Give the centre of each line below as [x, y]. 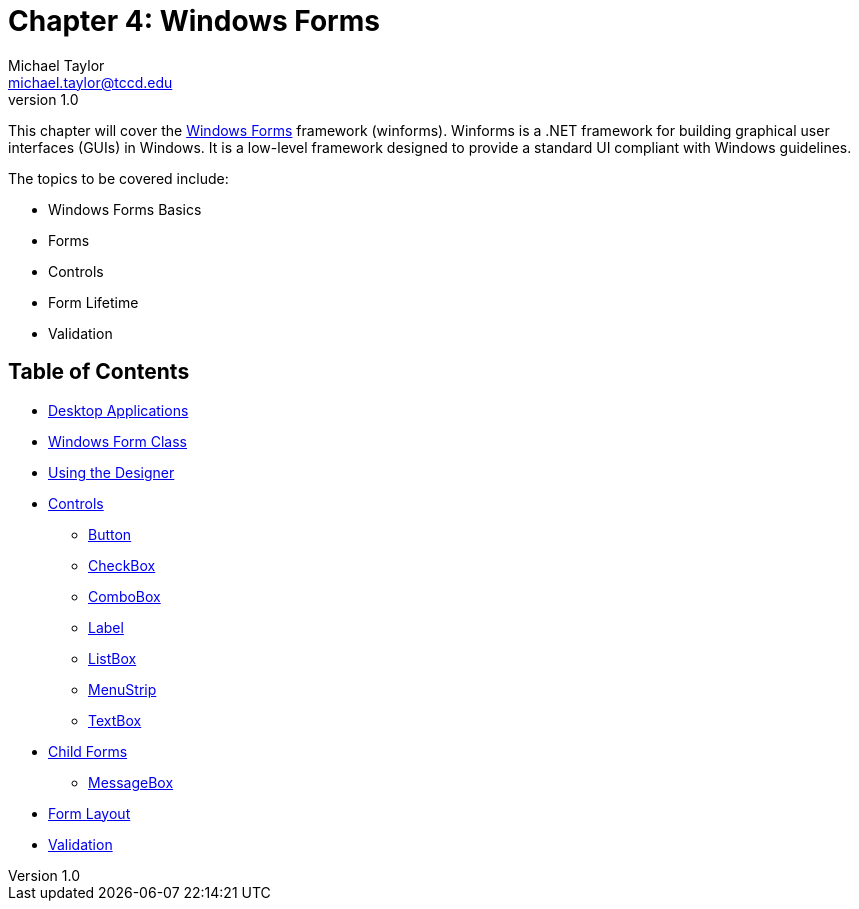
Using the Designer [111, 472]
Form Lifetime [93, 302]
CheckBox [122, 565]
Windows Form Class [118, 441]
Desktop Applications [118, 410]
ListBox [112, 658]
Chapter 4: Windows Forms [194, 21]
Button [110, 534]
